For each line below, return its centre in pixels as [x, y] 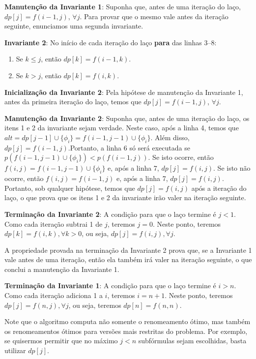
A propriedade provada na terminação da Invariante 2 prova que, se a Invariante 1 [128, 250]
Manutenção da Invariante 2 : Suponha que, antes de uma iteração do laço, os [127, 118]
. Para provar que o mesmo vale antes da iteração [154, 16]
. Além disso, [170, 137]
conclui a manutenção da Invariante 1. [62, 269]
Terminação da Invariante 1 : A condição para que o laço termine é [110, 285]
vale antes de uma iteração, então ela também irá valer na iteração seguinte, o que [128, 259]
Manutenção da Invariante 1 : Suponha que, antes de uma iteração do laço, [123, 6]
